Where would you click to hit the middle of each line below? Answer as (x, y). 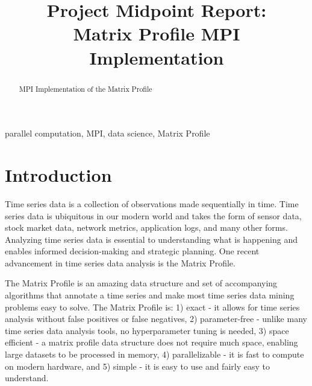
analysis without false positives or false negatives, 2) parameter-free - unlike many (156, 319)
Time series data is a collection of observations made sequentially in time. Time (152, 203)
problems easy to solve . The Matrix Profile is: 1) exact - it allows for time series (152, 307)
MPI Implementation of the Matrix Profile (86, 88)
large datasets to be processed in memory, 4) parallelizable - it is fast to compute (154, 354)
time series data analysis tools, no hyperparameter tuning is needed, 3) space (147, 330)
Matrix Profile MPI (157, 34)
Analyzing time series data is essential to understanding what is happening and (151, 239)
